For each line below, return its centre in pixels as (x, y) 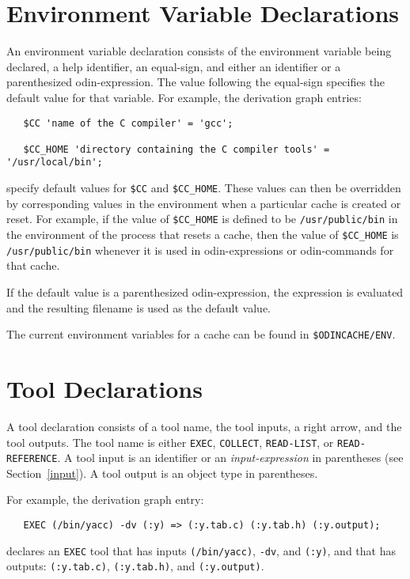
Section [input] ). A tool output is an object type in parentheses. (162, 473)
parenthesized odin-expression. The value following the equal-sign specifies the (196, 82)
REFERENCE (32, 459)
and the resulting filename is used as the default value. (139, 307)
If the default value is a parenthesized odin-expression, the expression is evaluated (205, 291)
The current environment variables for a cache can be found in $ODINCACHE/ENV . (201, 334)
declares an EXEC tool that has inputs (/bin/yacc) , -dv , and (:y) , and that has (201, 550)
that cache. (33, 265)
